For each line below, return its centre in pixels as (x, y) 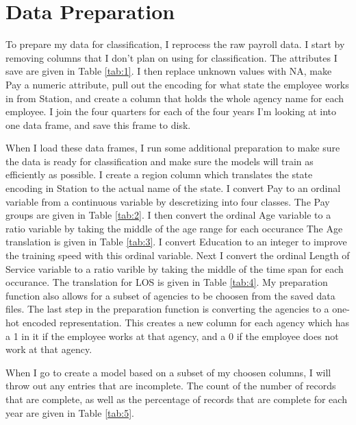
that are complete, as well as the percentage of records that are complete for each (176, 399)
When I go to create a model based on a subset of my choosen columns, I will (168, 372)
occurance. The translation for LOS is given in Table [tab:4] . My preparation (167, 282)
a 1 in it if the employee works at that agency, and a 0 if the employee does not (172, 336)
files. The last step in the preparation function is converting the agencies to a (167, 309)
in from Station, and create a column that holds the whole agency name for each (175, 98)
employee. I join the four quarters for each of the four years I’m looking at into (171, 111)
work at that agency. (49, 349)
